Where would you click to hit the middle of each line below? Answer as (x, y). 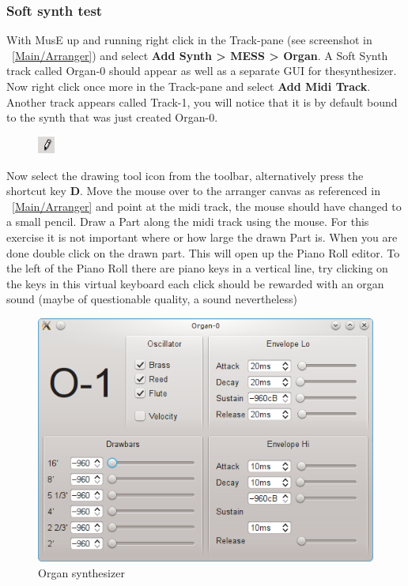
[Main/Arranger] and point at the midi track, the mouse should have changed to (207, 206)
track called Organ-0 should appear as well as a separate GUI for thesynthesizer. (202, 71)
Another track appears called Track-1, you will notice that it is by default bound (202, 101)
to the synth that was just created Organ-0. (112, 117)
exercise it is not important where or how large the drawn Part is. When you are (202, 237)
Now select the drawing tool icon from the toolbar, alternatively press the (185, 175)
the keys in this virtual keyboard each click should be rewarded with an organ (195, 283)
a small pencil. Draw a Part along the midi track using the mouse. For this (188, 222)
